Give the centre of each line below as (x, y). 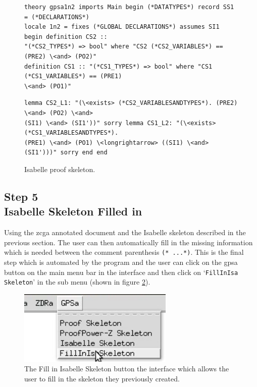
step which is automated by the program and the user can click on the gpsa (121, 262)
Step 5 (21, 196)
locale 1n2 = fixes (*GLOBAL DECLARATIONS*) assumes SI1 (122, 27)
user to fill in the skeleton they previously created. (102, 379)
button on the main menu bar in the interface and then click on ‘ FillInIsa (121, 272)
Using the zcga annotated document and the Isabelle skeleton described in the (125, 232)
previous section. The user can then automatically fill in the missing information (128, 242)
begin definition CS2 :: (66, 37)
